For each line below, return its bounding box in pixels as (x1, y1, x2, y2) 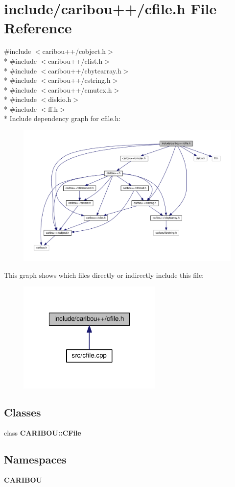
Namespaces (4, 452, 67, 466)
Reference (4, 18, 72, 38)
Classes (4, 405, 41, 420)
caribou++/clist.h (48, 55, 103, 66)
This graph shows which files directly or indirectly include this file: (4, 269, 204, 280)
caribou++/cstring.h (48, 75, 111, 85)
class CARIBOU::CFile (4, 428, 81, 438)
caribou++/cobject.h (42, 46, 106, 56)
